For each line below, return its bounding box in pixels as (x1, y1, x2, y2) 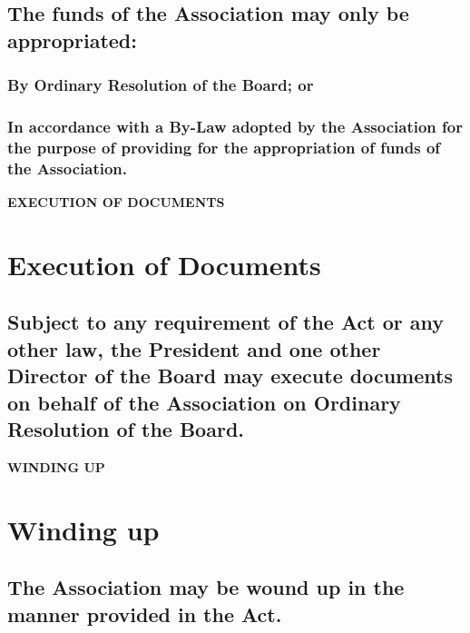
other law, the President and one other (7, 334, 381, 362)
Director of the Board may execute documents (7, 361, 453, 390)
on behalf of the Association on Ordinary (7, 388, 401, 416)
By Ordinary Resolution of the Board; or (7, 74, 314, 96)
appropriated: (7, 25, 137, 54)
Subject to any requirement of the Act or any (7, 308, 445, 336)
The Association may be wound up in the (7, 573, 405, 601)
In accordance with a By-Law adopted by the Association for (7, 114, 463, 137)
